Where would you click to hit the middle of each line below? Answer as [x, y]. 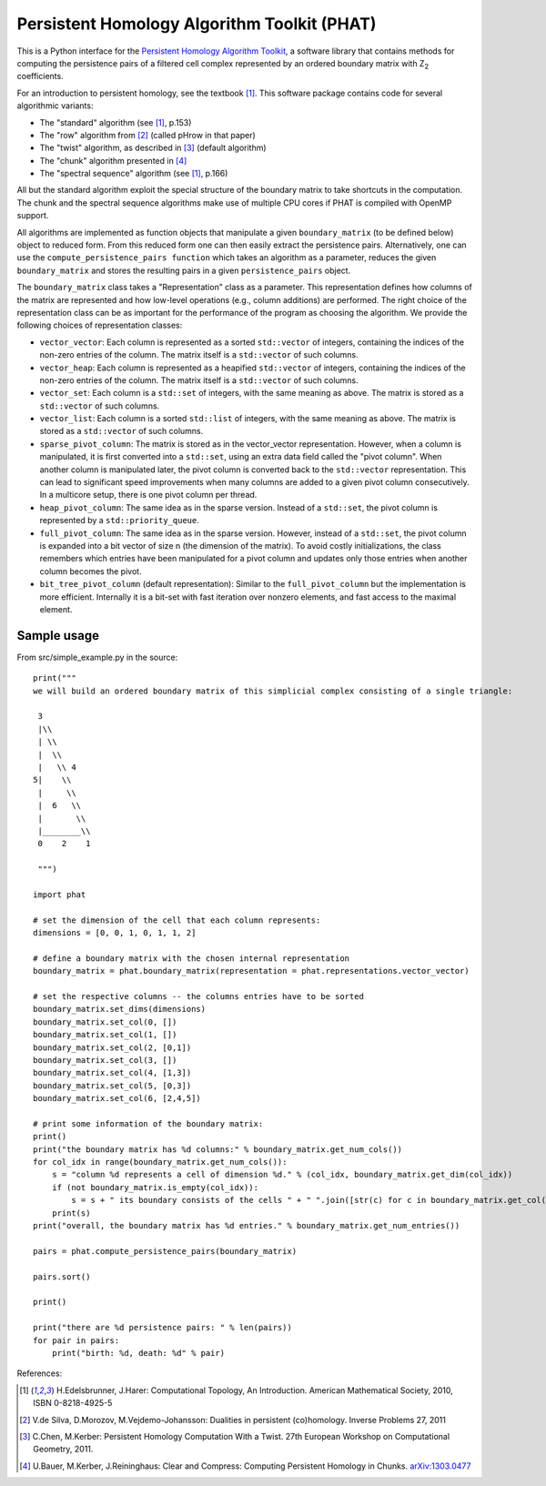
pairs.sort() [62, 1277]
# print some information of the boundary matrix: [148, 1123]
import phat [60, 895]
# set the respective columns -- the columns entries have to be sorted [198, 997]
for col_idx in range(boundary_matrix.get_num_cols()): [160, 1162]
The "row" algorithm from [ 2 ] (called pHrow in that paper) [148, 135]
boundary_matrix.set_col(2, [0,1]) [112, 1047]
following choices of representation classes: [100, 325]
